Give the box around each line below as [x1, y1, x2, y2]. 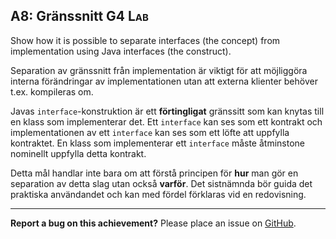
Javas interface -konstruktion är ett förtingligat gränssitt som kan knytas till [10, 105, 325, 117]
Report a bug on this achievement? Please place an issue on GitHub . [10, 217, 297, 229]
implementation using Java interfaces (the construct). [10, 45, 232, 57]
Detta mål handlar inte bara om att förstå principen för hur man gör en [10, 167, 299, 179]
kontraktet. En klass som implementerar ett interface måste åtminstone [10, 137, 305, 149]
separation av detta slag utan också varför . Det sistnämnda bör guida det [10, 177, 313, 189]
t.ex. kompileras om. [10, 85, 94, 98]
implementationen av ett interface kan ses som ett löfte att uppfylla [10, 126, 290, 138]
